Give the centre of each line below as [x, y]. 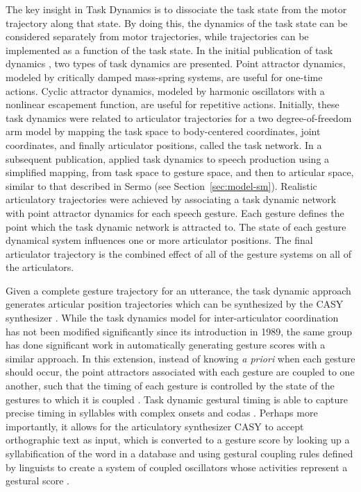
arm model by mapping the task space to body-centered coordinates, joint [163, 131]
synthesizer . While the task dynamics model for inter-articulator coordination [172, 318]
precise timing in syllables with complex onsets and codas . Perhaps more [162, 413]
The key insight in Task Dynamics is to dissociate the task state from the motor [176, 9]
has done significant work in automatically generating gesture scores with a [166, 345]
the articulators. [40, 267]
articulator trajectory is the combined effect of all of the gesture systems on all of [178, 253]
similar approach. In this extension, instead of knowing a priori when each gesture [180, 358]
